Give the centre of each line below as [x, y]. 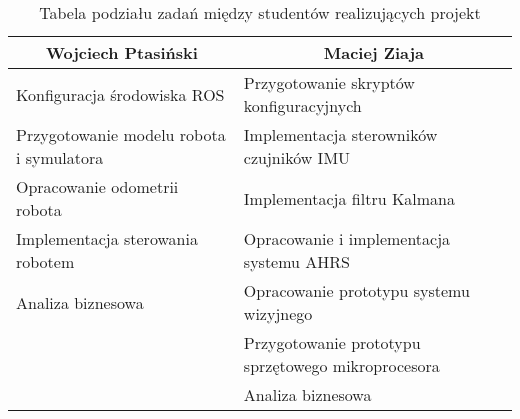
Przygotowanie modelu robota [121, 134]
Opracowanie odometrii [97, 186]
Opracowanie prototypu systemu [356, 290]
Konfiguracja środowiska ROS [120, 94]
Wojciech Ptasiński [121, 52]
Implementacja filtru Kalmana [349, 198]
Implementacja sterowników [340, 134]
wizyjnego [278, 313]
